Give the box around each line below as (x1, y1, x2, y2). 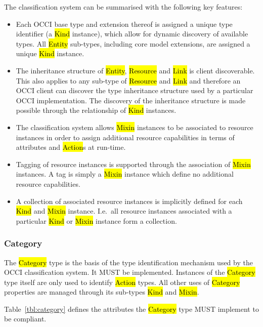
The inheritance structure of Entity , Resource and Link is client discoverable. (16, 65, 255, 75)
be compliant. (4, 313, 47, 324)
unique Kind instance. (16, 48, 84, 59)
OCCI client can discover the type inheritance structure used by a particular (16, 85, 253, 96)
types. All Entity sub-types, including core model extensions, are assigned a (16, 38, 250, 49)
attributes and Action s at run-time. (16, 142, 126, 152)
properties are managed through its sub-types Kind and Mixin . (4, 287, 199, 297)
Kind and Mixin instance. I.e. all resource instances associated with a (16, 206, 232, 216)
